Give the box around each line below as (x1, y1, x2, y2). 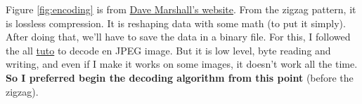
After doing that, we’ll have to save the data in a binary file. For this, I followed (6, 29, 351, 44)
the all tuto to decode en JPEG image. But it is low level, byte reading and (6, 43, 331, 57)
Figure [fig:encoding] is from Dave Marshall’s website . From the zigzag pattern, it (6, 2, 356, 16)
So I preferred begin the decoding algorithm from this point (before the (6, 70, 354, 84)
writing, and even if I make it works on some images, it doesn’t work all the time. (6, 57, 358, 71)
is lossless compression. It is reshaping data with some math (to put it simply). (6, 15, 346, 30)
